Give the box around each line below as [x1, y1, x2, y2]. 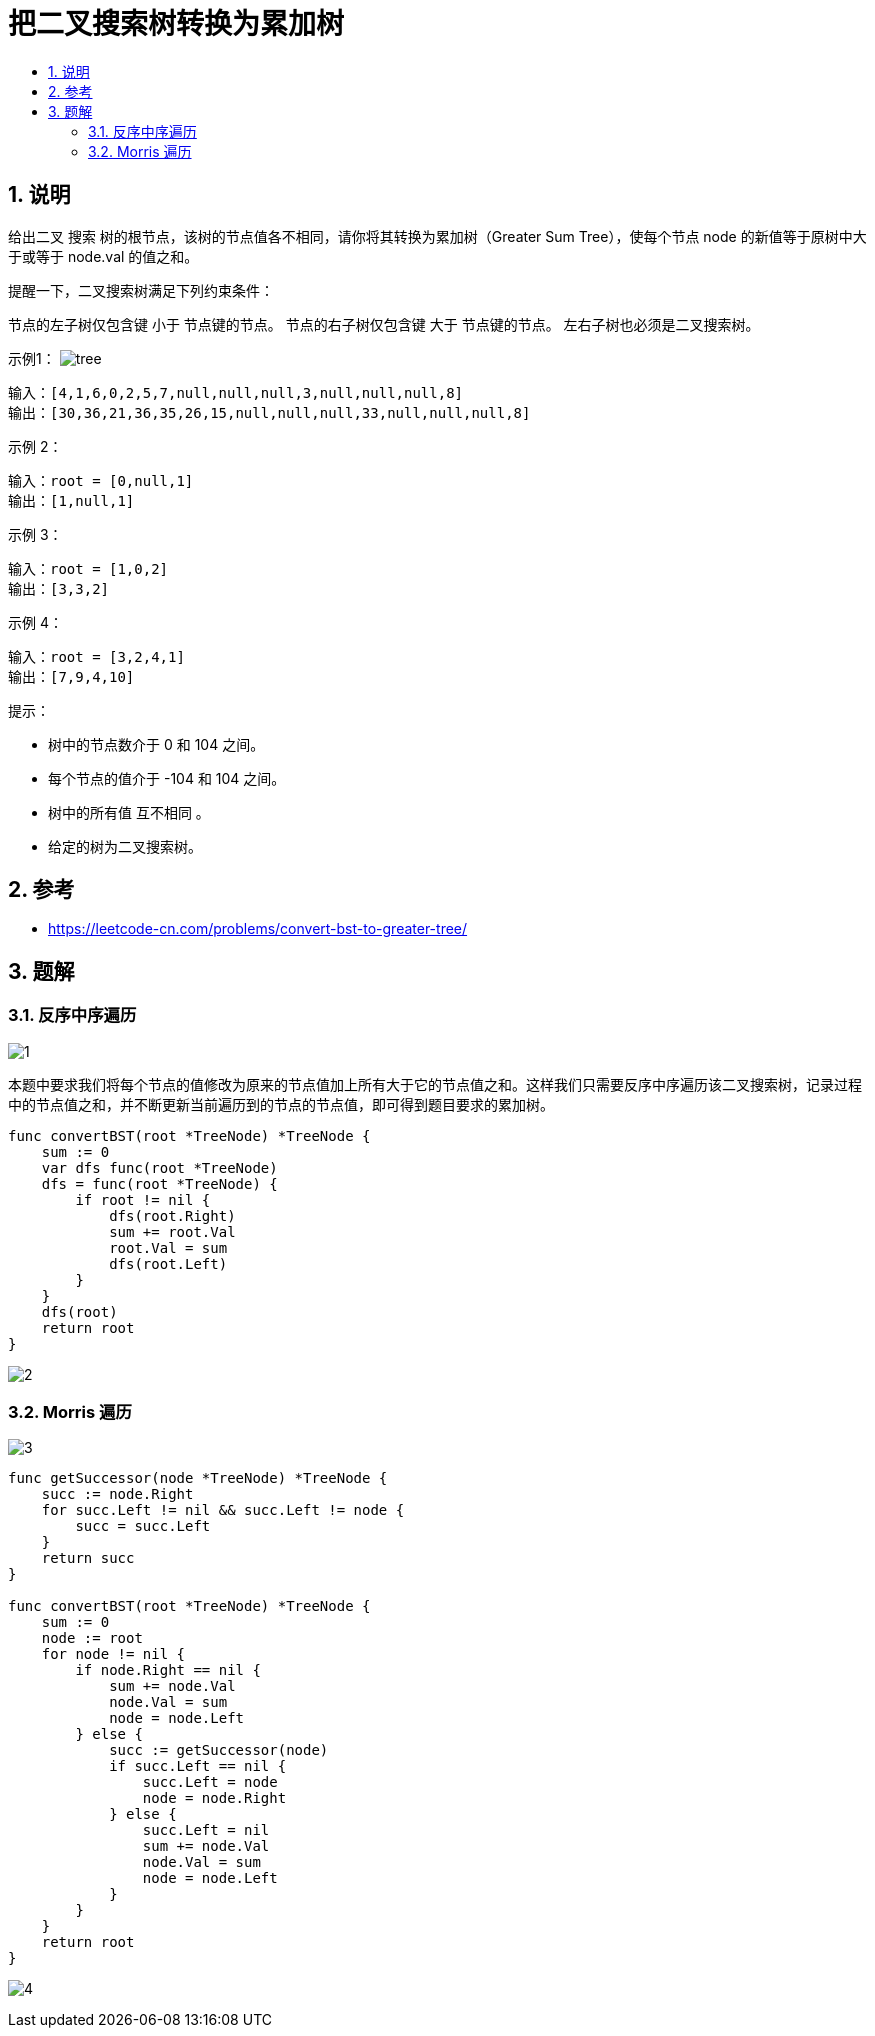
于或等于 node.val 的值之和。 [8, 247, 199, 265]
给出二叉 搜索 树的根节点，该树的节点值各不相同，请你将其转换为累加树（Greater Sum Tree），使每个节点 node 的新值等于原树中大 [8, 227, 867, 245]
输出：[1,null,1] [8, 492, 135, 509]
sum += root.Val [109, 1223, 236, 1240]
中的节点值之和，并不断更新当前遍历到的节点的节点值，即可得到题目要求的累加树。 [8, 1095, 554, 1113]
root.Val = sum [109, 1239, 228, 1256]
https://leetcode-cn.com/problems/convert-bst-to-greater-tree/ [48, 920, 468, 938]
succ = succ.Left [75, 1518, 211, 1535]
